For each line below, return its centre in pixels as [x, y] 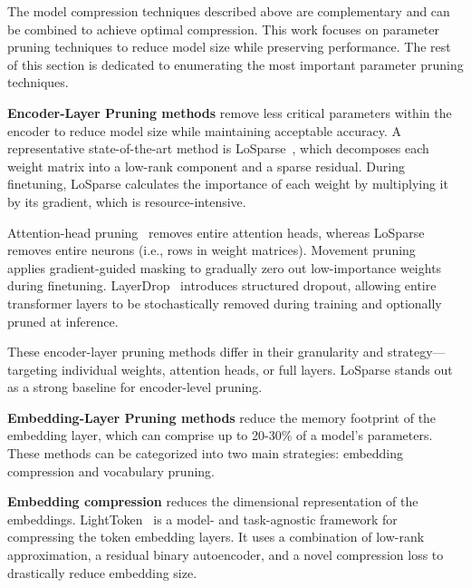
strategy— [417, 352]
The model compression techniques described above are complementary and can [229, 11]
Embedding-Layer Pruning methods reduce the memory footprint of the [222, 417]
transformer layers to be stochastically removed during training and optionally [225, 303]
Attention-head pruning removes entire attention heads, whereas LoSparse [216, 232]
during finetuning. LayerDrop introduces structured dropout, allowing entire [222, 285]
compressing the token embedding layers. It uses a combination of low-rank [216, 537]
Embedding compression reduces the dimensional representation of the [213, 501]
